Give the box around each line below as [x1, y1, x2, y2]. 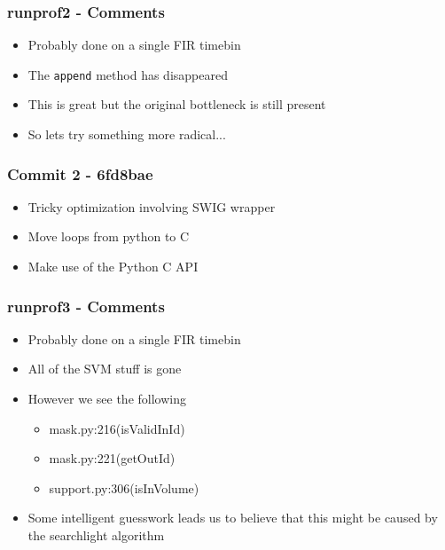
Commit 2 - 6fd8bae [7, 162, 153, 185]
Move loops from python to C [27, 227, 190, 246]
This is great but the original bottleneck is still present [27, 95, 326, 114]
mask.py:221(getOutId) [49, 449, 176, 467]
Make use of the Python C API [27, 257, 199, 276]
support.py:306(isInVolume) [49, 478, 199, 497]
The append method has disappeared [27, 65, 228, 83]
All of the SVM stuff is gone [27, 359, 182, 378]
